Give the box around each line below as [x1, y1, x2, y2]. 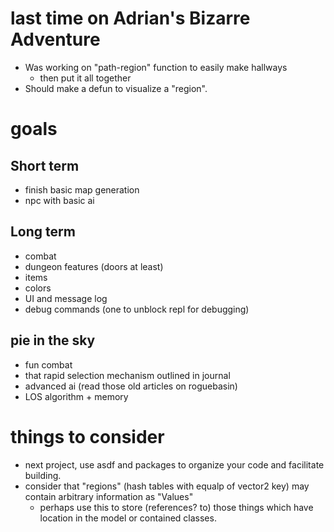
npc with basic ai [24, 194, 95, 206]
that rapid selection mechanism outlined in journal [24, 369, 231, 381]
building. [24, 469, 62, 481]
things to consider [10, 425, 165, 448]
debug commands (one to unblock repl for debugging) [24, 303, 250, 315]
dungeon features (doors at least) [24, 260, 164, 272]
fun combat [24, 358, 73, 371]
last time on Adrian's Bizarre [10, 7, 251, 30]
